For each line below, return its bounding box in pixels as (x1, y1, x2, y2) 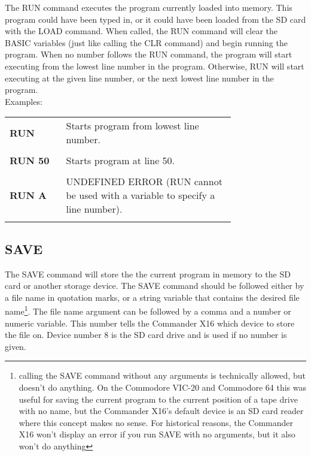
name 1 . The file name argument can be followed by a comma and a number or (5, 303, 291, 317)
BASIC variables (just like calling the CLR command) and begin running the (5, 36, 288, 49)
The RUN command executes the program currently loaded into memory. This (5, 1, 292, 13)
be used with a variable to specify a (66, 188, 215, 203)
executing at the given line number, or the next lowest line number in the (5, 71, 274, 84)
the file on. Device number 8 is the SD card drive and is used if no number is (5, 328, 287, 341)
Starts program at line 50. (66, 153, 175, 168)
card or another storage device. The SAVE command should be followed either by (5, 279, 304, 292)
